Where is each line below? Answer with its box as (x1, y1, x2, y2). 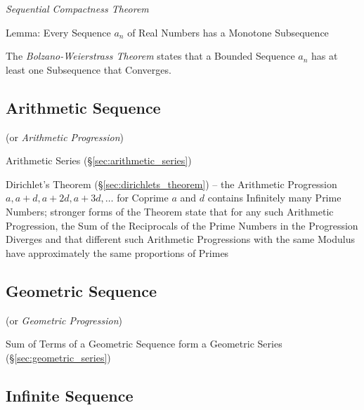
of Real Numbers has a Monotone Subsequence (127, 25, 329, 39)
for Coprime (117, 190, 169, 205)
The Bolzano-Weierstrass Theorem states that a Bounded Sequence (6, 48, 295, 63)
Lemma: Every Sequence (6, 25, 111, 39)
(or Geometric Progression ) (6, 312, 122, 327)
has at (311, 48, 338, 63)
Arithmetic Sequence (6, 96, 161, 118)
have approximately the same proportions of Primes (6, 245, 229, 260)
